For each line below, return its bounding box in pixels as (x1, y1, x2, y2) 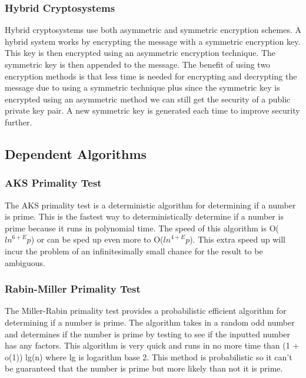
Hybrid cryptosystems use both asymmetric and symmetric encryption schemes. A (5, 24, 301, 36)
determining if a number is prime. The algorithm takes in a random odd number (5, 316, 295, 328)
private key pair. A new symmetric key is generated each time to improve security (5, 104, 300, 117)
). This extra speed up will (189, 233, 285, 246)
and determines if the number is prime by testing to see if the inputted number (5, 327, 291, 340)
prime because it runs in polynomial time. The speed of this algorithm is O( (5, 221, 280, 234)
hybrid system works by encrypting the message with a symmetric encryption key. (5, 35, 301, 47)
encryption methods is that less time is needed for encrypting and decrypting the (5, 69, 297, 82)
